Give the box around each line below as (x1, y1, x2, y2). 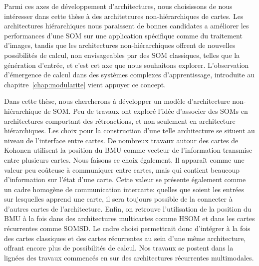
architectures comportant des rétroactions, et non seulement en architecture (4, 115, 236, 126)
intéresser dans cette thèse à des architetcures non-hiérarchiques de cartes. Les (4, 10, 244, 21)
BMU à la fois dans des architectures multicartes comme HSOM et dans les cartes (4, 213, 255, 224)
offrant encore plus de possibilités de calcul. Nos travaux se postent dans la (4, 243, 234, 253)
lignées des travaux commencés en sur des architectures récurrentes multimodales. (4, 252, 254, 263)
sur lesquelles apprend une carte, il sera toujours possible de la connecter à (4, 194, 233, 204)
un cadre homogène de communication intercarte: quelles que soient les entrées (4, 184, 245, 194)
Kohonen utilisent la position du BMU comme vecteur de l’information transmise (4, 145, 253, 155)
